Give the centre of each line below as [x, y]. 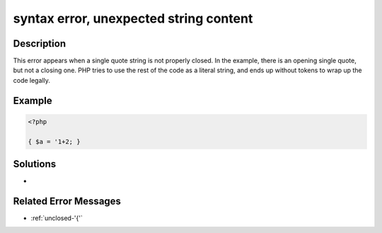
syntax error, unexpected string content [133, 18]
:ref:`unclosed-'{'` [57, 218]
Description [40, 44]
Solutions [35, 164]
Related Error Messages [67, 201]
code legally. [32, 80]
